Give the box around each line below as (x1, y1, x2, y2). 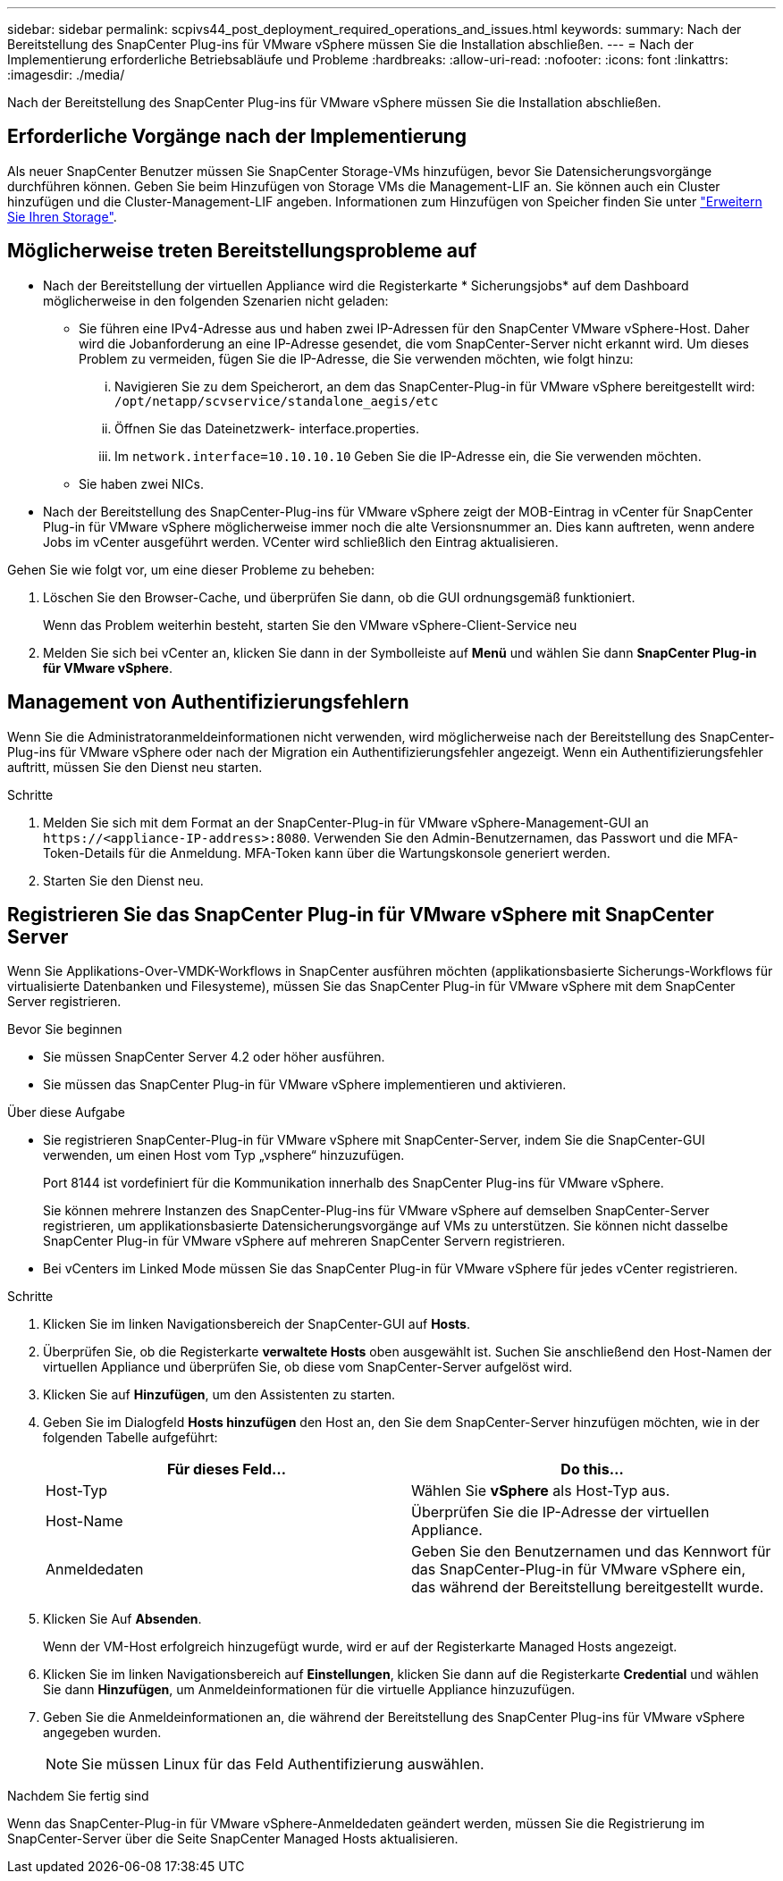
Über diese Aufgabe (7, 1104, 125, 1121)
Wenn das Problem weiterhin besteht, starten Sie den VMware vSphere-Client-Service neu (43, 617, 577, 633)
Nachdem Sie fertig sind (7, 1788, 149, 1804)
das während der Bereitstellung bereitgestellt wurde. (411, 1578, 764, 1597)
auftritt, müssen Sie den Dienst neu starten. (7, 759, 263, 775)
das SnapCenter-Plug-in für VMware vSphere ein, (411, 1560, 746, 1579)
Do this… (560, 1460, 624, 1479)
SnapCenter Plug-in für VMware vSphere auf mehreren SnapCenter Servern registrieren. (43, 1233, 566, 1249)
